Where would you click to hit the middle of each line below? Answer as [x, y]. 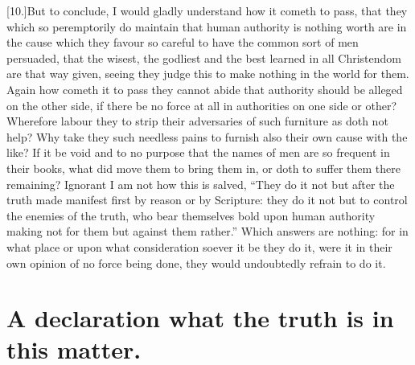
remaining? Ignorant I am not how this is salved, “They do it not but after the [201, 184]
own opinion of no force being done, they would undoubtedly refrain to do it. [196, 262]
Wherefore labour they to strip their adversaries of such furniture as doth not [197, 121]
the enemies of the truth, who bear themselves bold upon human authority [191, 215]
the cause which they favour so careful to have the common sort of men [183, 42]
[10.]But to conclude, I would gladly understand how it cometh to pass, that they [207, 10]
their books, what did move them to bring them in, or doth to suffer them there [203, 168]
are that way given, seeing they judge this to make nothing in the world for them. [208, 74]
